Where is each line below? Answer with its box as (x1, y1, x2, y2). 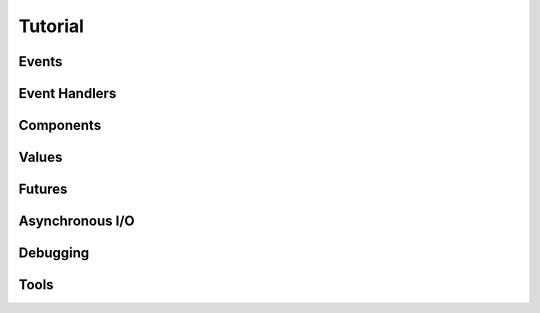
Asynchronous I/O (18, 213, 135, 230)
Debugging (18, 245, 90, 262)
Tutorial (18, 15, 85, 37)
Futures (18, 181, 68, 198)
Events (18, 53, 63, 70)
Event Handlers (18, 85, 117, 102)
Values (18, 149, 63, 166)
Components (18, 117, 102, 134)
